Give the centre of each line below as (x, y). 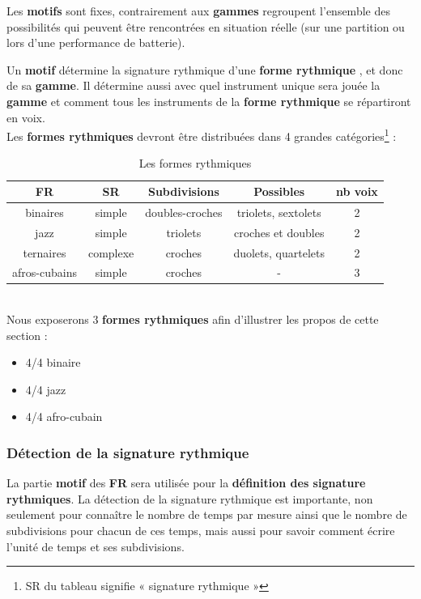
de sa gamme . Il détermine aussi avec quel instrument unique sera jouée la (193, 85)
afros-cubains (45, 272)
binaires (45, 212)
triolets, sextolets (279, 212)
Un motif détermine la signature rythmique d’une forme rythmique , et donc (205, 69)
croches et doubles (279, 232)
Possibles (279, 191)
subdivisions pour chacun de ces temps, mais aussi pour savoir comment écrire (201, 531)
